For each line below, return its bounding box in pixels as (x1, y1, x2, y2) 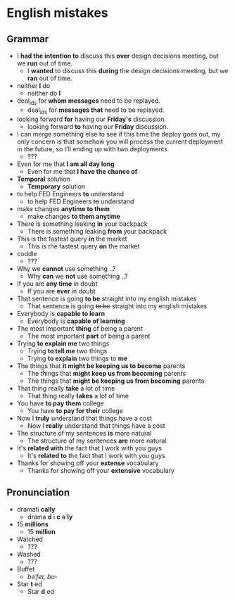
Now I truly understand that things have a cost (16, 414, 153, 422)
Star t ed (16, 580, 43, 588)
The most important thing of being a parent (16, 324, 144, 332)
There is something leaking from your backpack (27, 227, 167, 235)
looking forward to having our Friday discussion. (27, 122, 169, 131)
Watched (16, 535, 44, 543)
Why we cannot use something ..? (16, 264, 116, 272)
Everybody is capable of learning (27, 317, 125, 325)
